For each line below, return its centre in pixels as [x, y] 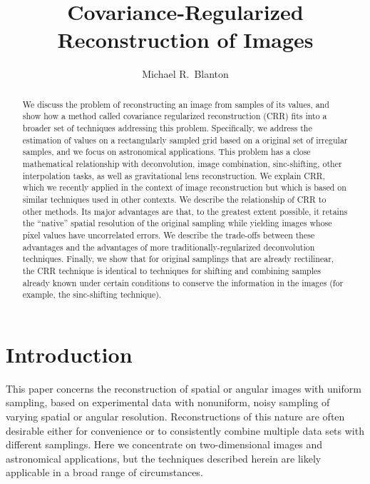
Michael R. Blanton [185, 74]
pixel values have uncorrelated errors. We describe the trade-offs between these [169, 235]
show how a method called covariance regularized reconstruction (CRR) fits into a [175, 116]
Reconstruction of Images [185, 40]
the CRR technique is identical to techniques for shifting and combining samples [171, 270]
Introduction [69, 354]
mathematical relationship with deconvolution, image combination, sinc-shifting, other [182, 163]
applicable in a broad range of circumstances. [104, 472]
